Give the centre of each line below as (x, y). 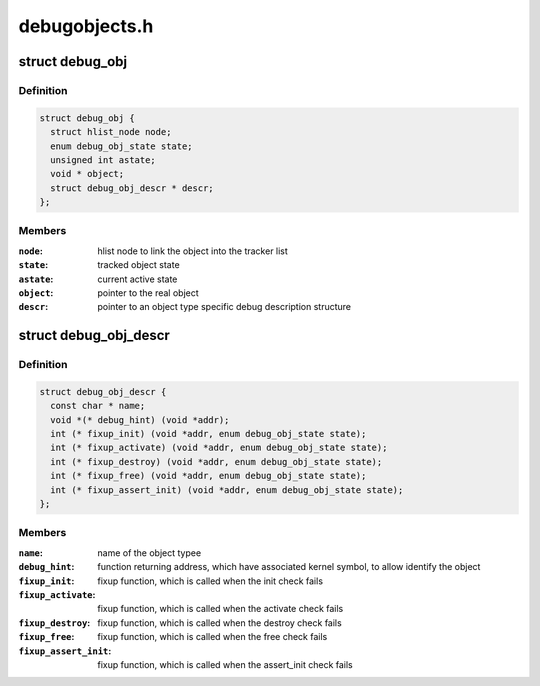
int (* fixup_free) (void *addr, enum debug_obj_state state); (208, 476)
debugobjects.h (86, 26)
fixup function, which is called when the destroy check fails (219, 622)
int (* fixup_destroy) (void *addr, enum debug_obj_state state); (216, 461)
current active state (137, 279)
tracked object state (138, 265)
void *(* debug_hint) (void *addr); (140, 419)
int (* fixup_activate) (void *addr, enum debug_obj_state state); (219, 448)
